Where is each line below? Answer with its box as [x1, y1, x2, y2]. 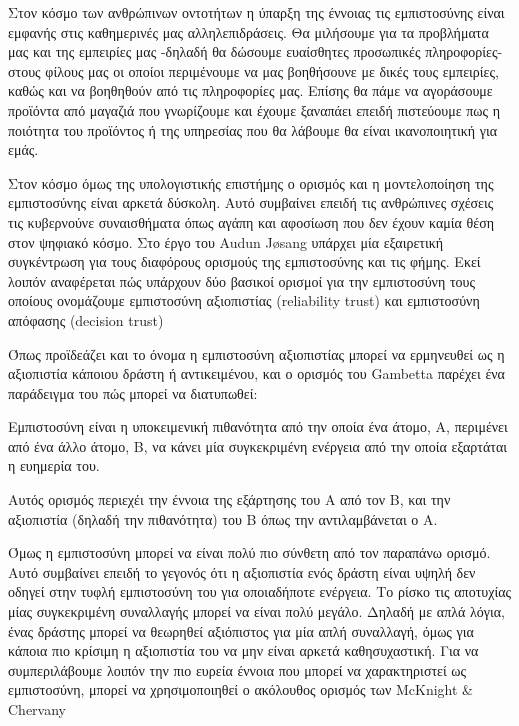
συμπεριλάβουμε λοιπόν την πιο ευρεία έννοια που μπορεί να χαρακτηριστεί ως [8, 659, 467, 680]
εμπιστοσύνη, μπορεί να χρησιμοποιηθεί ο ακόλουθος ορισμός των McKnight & [8, 679, 474, 700]
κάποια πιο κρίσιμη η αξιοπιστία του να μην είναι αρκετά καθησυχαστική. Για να [8, 640, 479, 661]
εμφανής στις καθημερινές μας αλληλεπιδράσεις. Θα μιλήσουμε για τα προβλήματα [8, 21, 489, 42]
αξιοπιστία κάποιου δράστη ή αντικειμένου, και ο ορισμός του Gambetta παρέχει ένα [8, 363, 505, 384]
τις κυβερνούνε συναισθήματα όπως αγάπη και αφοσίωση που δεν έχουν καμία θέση [8, 211, 495, 232]
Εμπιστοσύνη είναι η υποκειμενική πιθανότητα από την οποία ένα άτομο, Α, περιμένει [8, 416, 508, 437]
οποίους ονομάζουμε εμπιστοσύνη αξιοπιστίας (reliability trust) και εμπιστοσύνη [8, 290, 480, 311]
